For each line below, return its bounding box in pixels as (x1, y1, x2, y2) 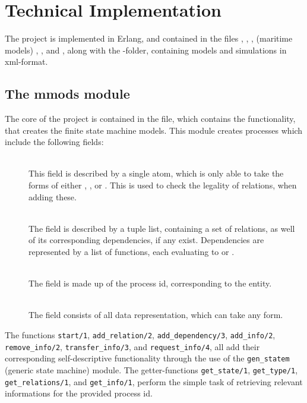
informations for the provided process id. (5, 387, 153, 399)
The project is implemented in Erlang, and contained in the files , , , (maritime (5, 32, 293, 45)
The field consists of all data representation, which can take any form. (29, 308, 283, 321)
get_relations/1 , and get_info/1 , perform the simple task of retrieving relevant (5, 375, 303, 388)
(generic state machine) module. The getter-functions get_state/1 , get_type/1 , (5, 363, 298, 376)
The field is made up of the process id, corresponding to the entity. (29, 277, 272, 289)
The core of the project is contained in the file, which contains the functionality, (5, 112, 296, 125)
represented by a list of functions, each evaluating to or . (29, 245, 235, 258)
